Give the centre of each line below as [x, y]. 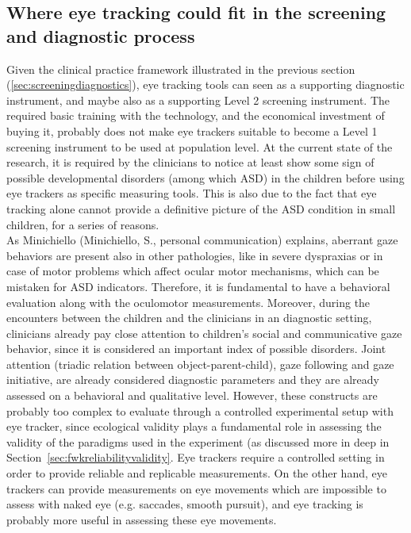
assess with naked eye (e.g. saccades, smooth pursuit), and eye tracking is [185, 504]
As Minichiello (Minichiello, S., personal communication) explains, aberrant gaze [202, 240]
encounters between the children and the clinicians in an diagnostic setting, [189, 318]
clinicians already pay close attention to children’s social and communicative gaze [204, 333]
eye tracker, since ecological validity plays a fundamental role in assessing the [194, 426]
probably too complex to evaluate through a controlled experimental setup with [200, 410]
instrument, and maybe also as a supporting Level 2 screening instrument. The [198, 100]
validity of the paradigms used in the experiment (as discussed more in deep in [198, 441]
